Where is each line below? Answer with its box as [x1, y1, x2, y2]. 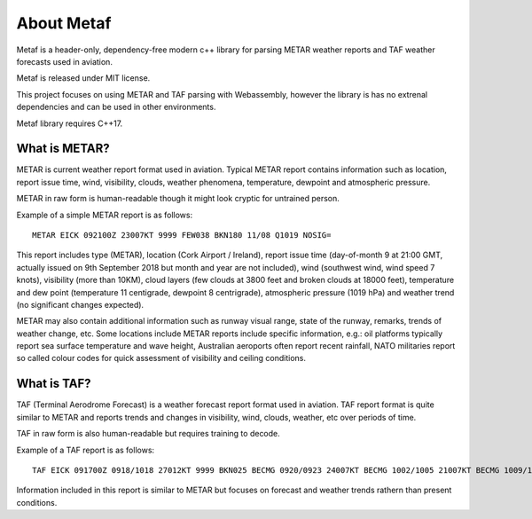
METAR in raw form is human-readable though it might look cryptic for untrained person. [16, 193, 340, 204]
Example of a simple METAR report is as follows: [16, 209, 193, 220]
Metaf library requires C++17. [16, 118, 123, 129]
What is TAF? [16, 376, 92, 391]
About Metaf [16, 13, 112, 33]
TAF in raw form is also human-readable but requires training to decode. [16, 429, 281, 439]
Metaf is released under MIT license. [16, 73, 151, 83]
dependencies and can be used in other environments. [16, 102, 216, 113]
